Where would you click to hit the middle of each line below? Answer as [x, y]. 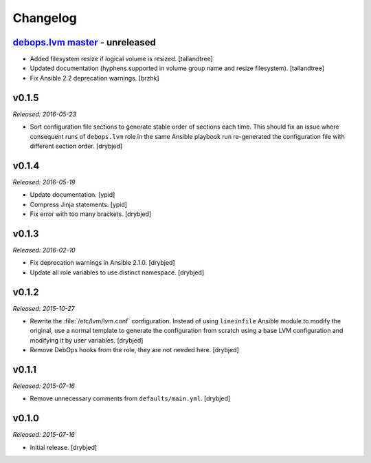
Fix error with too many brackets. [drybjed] [91, 214]
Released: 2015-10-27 [44, 308]
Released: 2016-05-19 [44, 182]
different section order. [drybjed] [76, 146]
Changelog [45, 18]
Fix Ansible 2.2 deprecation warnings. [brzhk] [94, 78]
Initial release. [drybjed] [64, 447]
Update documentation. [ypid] [72, 195]
